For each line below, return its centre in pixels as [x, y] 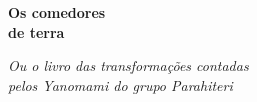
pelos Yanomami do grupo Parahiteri [120, 84]
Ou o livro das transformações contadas [128, 65]
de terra [36, 31]
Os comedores [57, 12]
